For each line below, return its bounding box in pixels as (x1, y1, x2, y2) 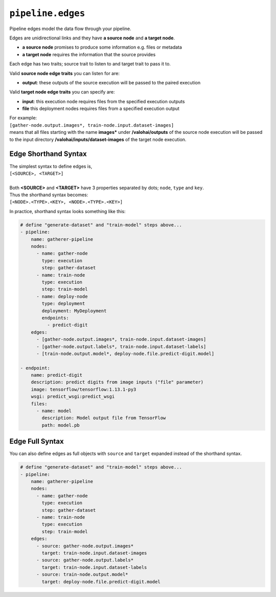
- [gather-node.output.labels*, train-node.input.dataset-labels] (36, 343, 206, 350)
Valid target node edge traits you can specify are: (9, 89, 115, 95)
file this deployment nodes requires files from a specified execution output (22, 105, 180, 112)
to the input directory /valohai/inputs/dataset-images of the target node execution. (9, 136, 187, 143)
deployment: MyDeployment (41, 308, 107, 314)
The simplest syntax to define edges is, (9, 163, 93, 169)
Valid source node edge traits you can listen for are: (9, 70, 120, 76)
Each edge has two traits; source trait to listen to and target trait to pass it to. (9, 61, 171, 67)
